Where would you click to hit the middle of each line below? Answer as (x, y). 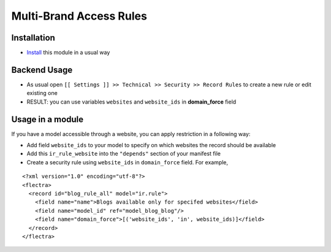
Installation (33, 38)
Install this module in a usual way (68, 53)
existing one (42, 93)
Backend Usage (42, 70)
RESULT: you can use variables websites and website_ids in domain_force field (131, 102)
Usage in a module (48, 119)
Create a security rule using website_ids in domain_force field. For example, (127, 162)
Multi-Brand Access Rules (79, 16)
